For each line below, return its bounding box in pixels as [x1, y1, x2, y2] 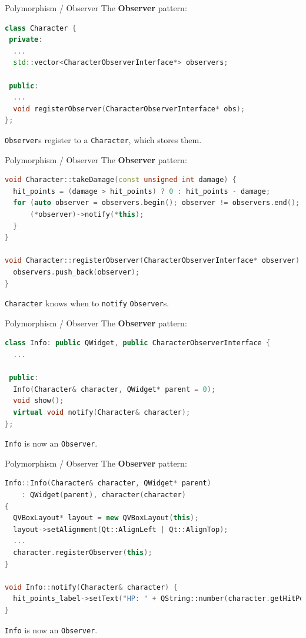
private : [9, 35, 43, 44]
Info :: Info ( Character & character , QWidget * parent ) [5, 479, 211, 488]
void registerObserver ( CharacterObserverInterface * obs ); [13, 104, 245, 113]
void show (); [13, 396, 64, 405]
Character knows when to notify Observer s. [5, 297, 169, 309]
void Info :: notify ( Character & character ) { [5, 583, 178, 591]
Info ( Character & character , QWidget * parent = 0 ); [13, 385, 216, 394]
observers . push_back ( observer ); [13, 267, 140, 276]
